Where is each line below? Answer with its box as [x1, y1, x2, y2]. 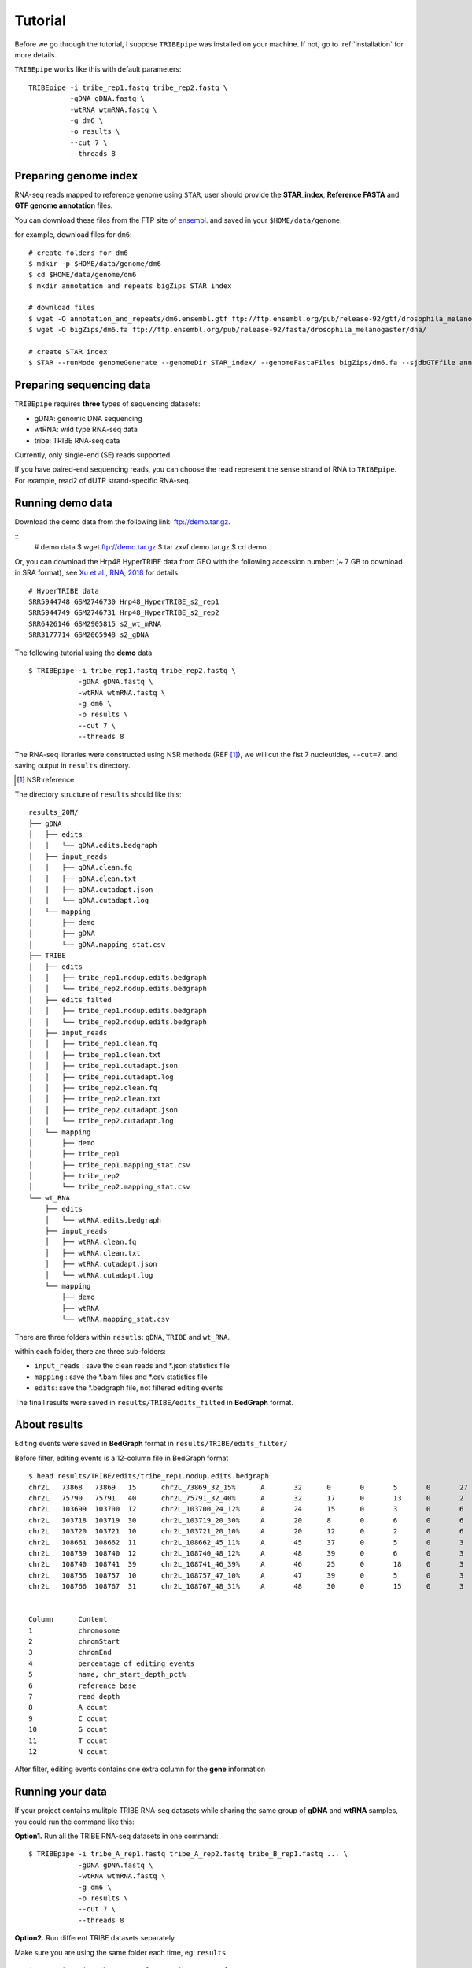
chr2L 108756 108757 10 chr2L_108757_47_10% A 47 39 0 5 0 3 [28, 1570, 464, 1580]
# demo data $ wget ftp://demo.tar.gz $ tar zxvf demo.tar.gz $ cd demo [34, 542, 267, 552]
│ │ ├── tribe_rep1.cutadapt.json [28, 1061, 179, 1071]
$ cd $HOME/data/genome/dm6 [28, 270, 137, 279]
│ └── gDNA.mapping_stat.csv [28, 940, 166, 949]
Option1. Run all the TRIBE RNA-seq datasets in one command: [14, 1831, 219, 1841]
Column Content [28, 1615, 108, 1624]
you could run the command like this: [14, 1817, 135, 1826]
